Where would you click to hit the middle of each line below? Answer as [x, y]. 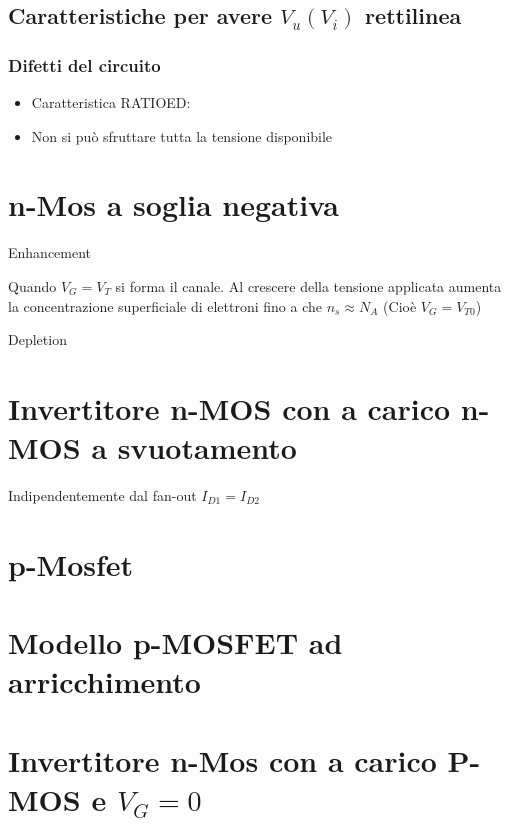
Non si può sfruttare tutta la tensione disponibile [182, 135]
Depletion [37, 339]
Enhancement [50, 252]
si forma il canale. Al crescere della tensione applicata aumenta [308, 285]
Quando [32, 285]
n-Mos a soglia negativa [173, 204]
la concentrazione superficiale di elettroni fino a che [165, 305]
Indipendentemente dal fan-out [102, 495]
